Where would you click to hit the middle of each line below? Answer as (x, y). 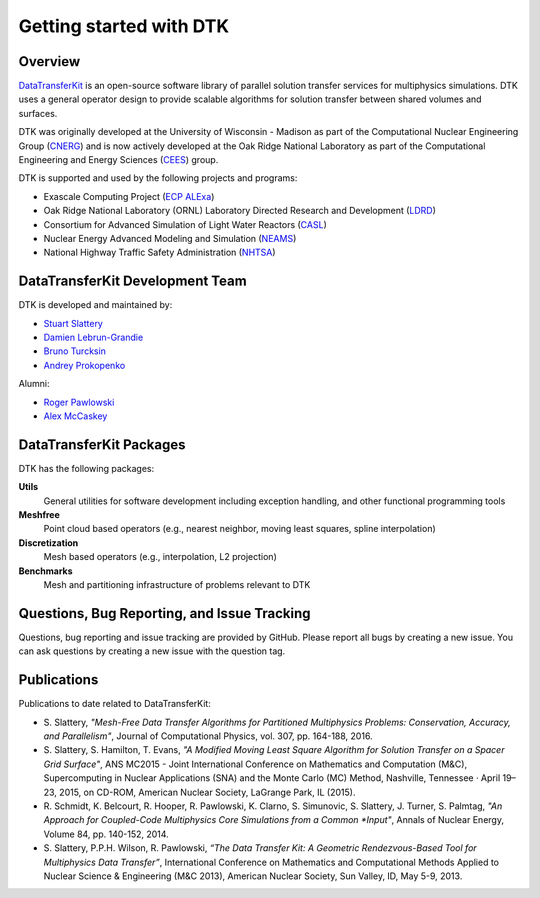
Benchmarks (46, 571)
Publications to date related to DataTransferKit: (115, 704)
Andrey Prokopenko (84, 365)
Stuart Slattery (73, 323)
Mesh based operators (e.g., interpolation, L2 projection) (160, 557)
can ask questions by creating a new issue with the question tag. (152, 651)
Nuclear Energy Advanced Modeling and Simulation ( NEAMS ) (170, 238)
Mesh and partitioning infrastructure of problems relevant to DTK (177, 585)
